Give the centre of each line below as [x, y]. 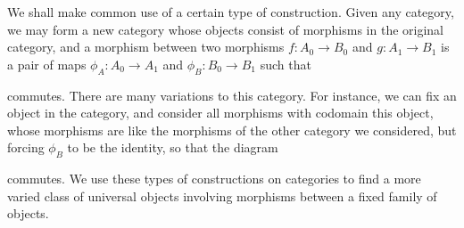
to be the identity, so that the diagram [173, 147]
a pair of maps [47, 64]
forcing [26, 147]
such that [286, 64]
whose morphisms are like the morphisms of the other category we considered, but [232, 130]
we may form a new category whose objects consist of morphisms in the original [226, 29]
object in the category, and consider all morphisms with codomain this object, [220, 113]
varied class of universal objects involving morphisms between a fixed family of [222, 195]
